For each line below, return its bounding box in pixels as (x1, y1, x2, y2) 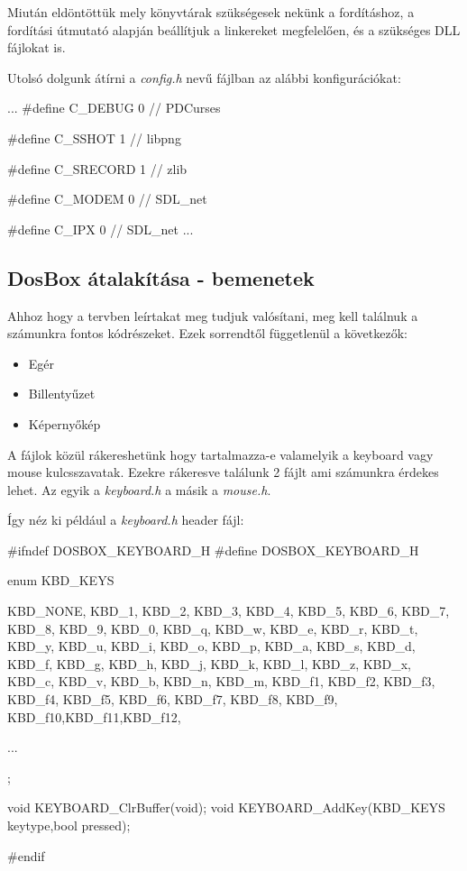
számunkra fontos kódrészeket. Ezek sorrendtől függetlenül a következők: (7, 324, 407, 343)
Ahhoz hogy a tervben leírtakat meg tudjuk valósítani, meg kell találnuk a (7, 306, 418, 325)
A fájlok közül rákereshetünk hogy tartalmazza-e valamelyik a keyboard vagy (7, 445, 434, 463)
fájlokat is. (7, 38, 66, 57)
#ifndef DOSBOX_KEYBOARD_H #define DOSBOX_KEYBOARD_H (7, 540, 419, 559)
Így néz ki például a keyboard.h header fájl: (7, 510, 244, 529)
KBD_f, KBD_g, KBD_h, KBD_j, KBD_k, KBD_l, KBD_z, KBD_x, (7, 654, 412, 673)
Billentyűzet (28, 384, 96, 403)
